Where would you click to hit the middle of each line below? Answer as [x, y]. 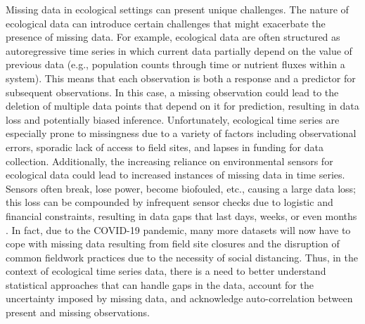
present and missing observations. [78, 312]
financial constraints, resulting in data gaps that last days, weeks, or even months [181, 215]
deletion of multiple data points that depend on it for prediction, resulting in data [182, 106]
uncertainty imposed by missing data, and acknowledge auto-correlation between [179, 298]
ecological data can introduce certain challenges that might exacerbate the [166, 23]
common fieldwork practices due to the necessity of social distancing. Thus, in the [182, 257]
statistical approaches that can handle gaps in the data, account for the [160, 284]
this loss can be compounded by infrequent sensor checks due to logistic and [169, 202]
